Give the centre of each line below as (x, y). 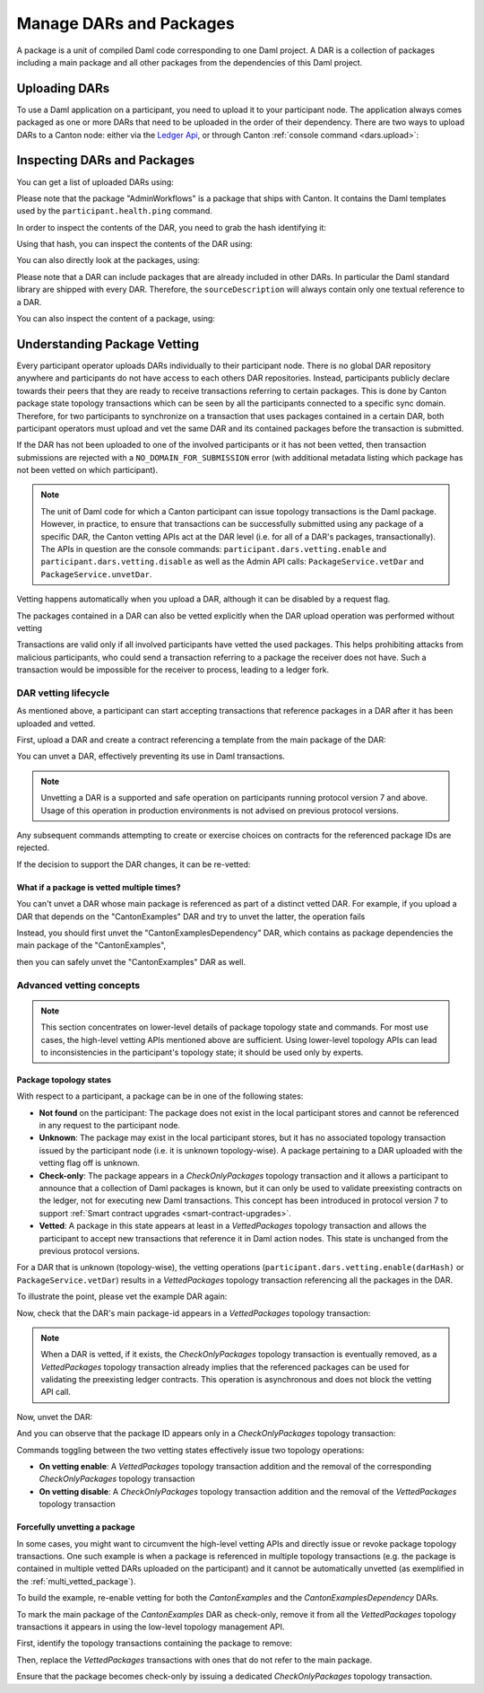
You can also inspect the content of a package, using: (116, 319)
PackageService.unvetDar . (96, 574)
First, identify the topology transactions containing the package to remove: (155, 1644)
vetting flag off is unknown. (90, 1163)
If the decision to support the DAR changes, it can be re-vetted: (134, 864)
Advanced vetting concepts (78, 985)
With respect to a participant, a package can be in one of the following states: (160, 1096)
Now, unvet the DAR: (55, 1417)
